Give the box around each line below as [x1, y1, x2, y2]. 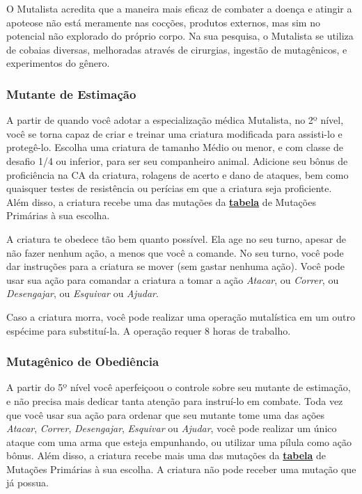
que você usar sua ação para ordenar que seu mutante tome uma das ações [6, 407, 325, 422]
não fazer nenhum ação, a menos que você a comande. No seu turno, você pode [6, 245, 344, 260]
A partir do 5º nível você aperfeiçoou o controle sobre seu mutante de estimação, [6, 380, 351, 395]
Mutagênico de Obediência [6, 353, 159, 370]
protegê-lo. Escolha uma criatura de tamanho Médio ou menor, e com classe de [6, 140, 343, 154]
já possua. [6, 475, 49, 490]
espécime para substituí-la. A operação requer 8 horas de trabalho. [6, 323, 291, 337]
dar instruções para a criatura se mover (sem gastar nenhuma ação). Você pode [6, 259, 345, 273]
